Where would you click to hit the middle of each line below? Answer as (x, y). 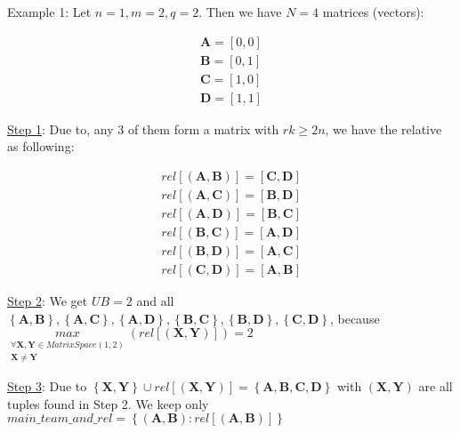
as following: (41, 146)
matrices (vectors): (373, 12)
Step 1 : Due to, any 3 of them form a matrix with (143, 128)
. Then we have (240, 12)
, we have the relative (383, 128)
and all (155, 301)
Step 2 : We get (48, 301)
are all (436, 386)
